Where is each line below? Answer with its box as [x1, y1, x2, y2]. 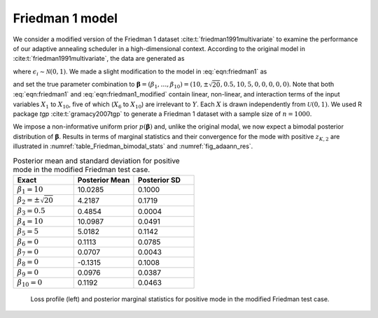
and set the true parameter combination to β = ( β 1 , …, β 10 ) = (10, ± [13, 80, 209, 90]
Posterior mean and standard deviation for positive [13, 156, 180, 166]
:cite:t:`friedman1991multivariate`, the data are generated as [13, 55, 185, 63]
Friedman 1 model [13, 10, 118, 26]
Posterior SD [137, 175, 181, 185]
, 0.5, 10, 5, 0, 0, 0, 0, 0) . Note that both [220, 80, 335, 89]
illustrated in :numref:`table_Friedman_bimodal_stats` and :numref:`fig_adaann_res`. [13, 142, 253, 150]
